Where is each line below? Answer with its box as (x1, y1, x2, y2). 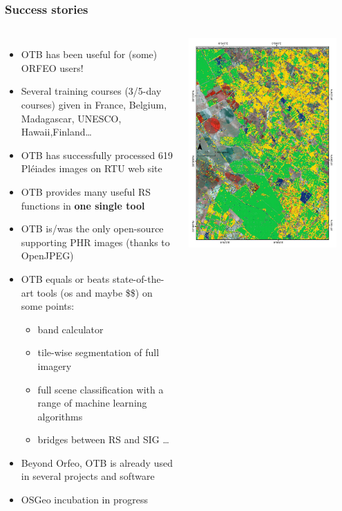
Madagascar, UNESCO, (21, 111, 122, 125)
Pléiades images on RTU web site (21, 161, 162, 176)
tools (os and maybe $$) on (37, 285, 153, 299)
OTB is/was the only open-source (21, 221, 164, 236)
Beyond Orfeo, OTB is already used (21, 455, 173, 470)
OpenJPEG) (21, 248, 74, 263)
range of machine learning (37, 396, 147, 410)
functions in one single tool (21, 198, 145, 212)
